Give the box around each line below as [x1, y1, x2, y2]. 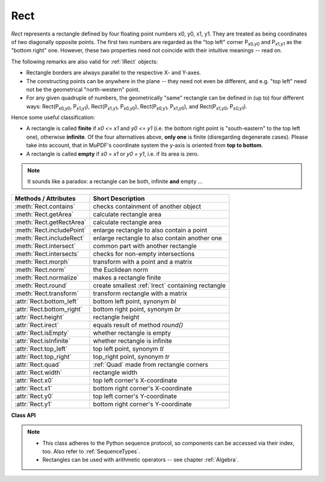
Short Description [93, 194, 145, 202]
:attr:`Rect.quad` [14, 360, 61, 369]
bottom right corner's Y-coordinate [93, 399, 192, 408]
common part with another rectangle [93, 242, 197, 250]
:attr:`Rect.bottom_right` [14, 305, 82, 313]
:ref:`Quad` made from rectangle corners [93, 360, 209, 369]
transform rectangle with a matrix [93, 289, 188, 298]
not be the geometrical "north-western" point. [26, 86, 140, 93]
